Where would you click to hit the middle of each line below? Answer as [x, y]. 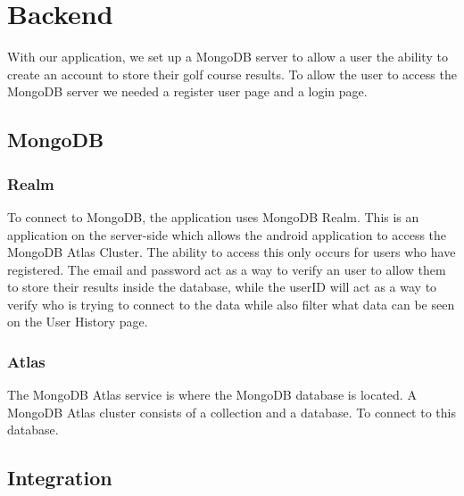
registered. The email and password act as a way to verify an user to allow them [227, 269]
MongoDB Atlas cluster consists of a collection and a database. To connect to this [232, 412]
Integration [60, 478]
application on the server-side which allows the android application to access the [227, 234]
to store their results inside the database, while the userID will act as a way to [222, 287]
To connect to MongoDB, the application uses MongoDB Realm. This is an [213, 216]
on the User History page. [78, 322]
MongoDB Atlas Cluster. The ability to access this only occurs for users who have [232, 252]
